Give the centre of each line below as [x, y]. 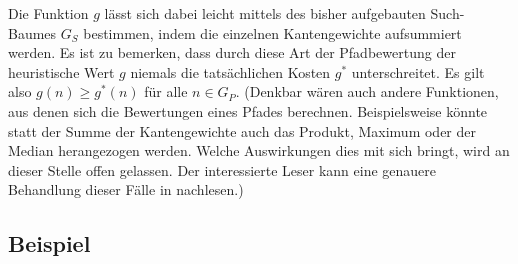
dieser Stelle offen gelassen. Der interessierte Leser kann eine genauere [222, 169]
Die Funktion [48, 13]
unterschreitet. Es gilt [418, 71]
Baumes [32, 32]
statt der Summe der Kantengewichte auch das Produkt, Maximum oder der [242, 130]
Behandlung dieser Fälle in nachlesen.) [126, 189]
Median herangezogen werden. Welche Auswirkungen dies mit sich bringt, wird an [259, 150]
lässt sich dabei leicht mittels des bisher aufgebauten [265, 13]
